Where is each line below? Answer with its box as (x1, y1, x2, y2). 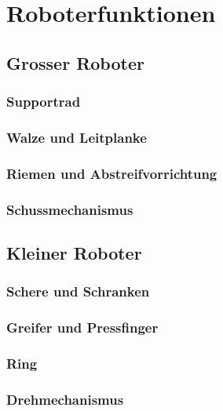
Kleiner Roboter (6, 240, 142, 264)
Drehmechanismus (6, 389, 124, 409)
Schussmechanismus (6, 199, 133, 219)
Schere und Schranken (6, 282, 150, 301)
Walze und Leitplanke (6, 127, 147, 147)
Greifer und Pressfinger (6, 318, 159, 337)
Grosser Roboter (6, 50, 144, 75)
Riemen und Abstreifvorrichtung (6, 163, 218, 183)
